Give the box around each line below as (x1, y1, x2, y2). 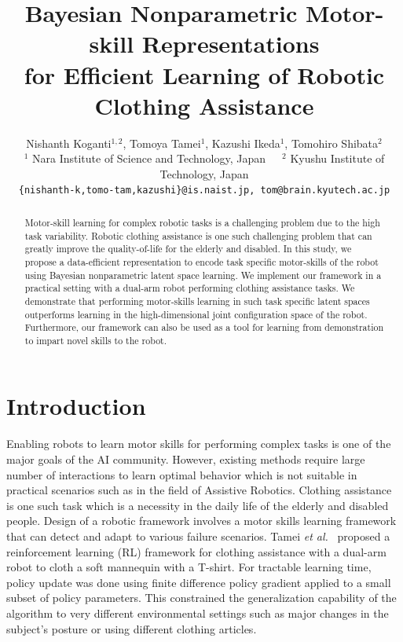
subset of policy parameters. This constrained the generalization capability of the (6, 589, 397, 606)
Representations (141, 28, 320, 60)
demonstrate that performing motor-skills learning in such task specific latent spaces (24, 294, 370, 307)
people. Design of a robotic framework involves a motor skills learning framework (6, 512, 397, 529)
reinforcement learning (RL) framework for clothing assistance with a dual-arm (6, 543, 387, 559)
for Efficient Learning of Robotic (24, 58, 385, 90)
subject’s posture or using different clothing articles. (6, 620, 257, 636)
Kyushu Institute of (290, 150, 385, 167)
